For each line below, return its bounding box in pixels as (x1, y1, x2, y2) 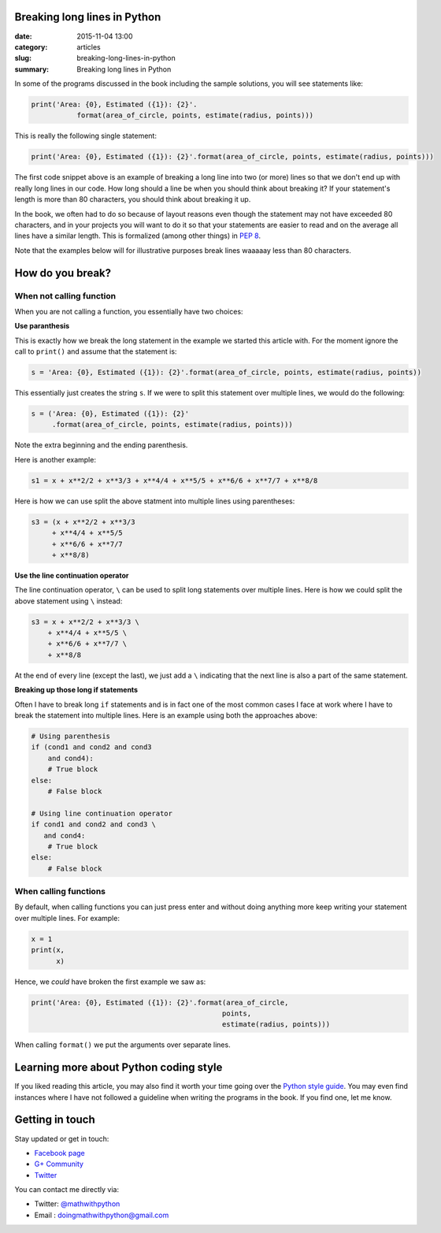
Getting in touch (14, 1113, 96, 1127)
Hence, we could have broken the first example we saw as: (14, 977, 206, 986)
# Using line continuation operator (31, 808, 173, 818)
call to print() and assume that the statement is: (14, 347, 177, 356)
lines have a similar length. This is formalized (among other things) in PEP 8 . (14, 231, 261, 240)
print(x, (31, 945, 65, 955)
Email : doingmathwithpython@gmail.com (34, 1210, 169, 1220)
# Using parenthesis (31, 731, 110, 741)
